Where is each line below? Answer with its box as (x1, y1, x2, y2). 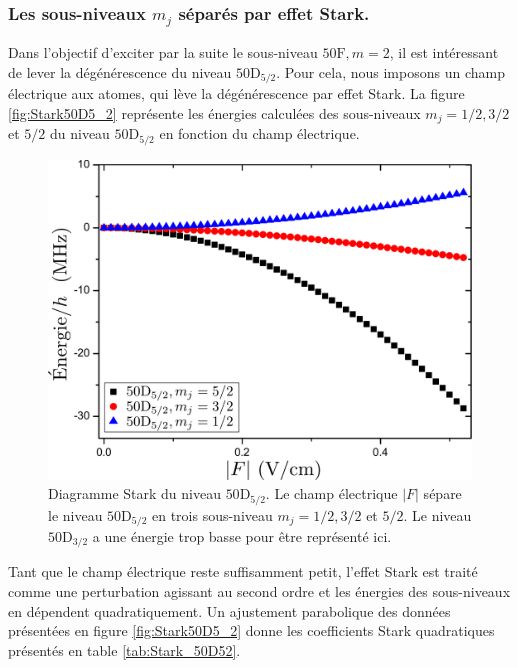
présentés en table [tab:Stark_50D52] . (8, 639, 241, 660)
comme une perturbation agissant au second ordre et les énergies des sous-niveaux (8, 581, 511, 602)
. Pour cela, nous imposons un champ (276, 61, 505, 82)
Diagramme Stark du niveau (48, 483, 221, 504)
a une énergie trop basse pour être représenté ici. (92, 526, 392, 547)
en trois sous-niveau (151, 504, 273, 525)
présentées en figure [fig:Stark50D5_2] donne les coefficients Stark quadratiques (8, 620, 495, 641)
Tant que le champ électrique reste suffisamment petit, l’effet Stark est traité (8, 561, 478, 582)
